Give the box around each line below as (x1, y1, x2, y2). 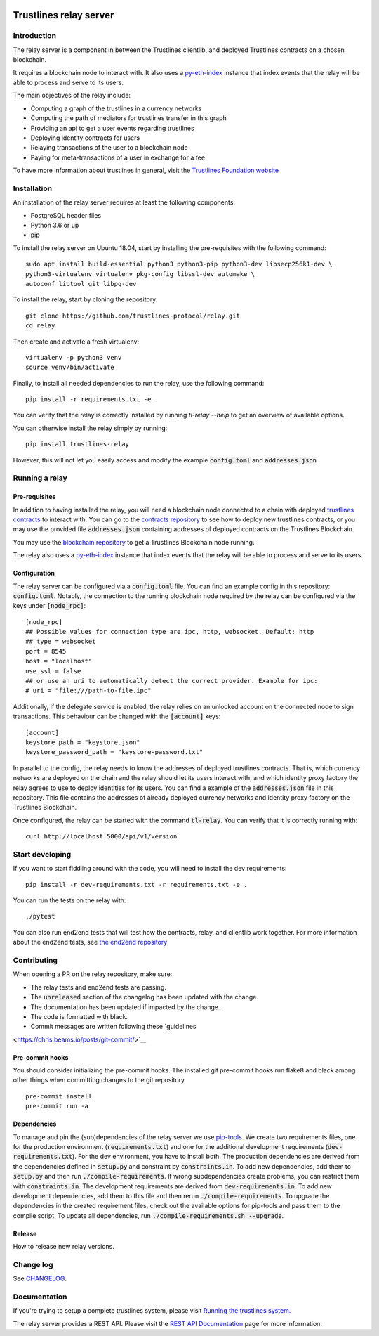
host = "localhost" (25, 657, 93, 666)
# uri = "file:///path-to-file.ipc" (25, 687, 152, 695)
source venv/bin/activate (25, 363, 115, 372)
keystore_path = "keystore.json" (25, 739, 140, 746)
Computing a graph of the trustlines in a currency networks (30, 104, 202, 112)
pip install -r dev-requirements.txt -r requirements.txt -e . (25, 881, 248, 888)
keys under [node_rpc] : (13, 602, 86, 610)
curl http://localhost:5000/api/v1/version (25, 833, 178, 841)
